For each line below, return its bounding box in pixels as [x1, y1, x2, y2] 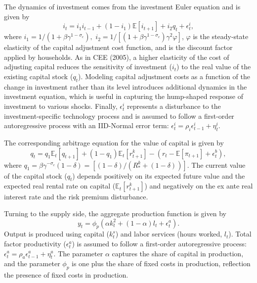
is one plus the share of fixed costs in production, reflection [72, 258, 251, 269]
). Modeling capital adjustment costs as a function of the [78, 71, 250, 81]
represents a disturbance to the [127, 100, 221, 111]
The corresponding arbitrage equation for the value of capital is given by [4, 137, 224, 147]
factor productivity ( [4, 238, 66, 248]
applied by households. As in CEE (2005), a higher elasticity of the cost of [4, 51, 229, 62]
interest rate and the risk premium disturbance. [4, 191, 148, 202]
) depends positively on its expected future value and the [72, 170, 245, 181]
